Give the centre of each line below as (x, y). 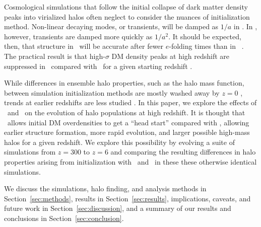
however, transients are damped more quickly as (78, 36)
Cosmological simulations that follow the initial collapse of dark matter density (126, 7)
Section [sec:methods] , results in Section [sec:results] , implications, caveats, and (127, 198)
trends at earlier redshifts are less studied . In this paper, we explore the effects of (130, 102)
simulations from (30, 152)
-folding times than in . (206, 46)
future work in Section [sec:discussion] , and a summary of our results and (118, 208)
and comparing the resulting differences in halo (183, 152)
